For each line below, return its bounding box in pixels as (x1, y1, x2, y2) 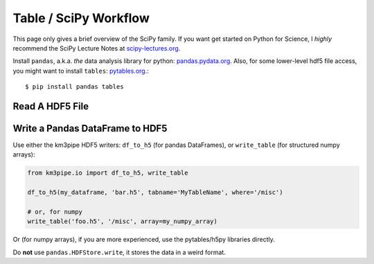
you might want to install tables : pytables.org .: (12, 67, 149, 75)
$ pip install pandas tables (25, 83, 124, 91)
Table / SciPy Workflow (12, 10, 150, 26)
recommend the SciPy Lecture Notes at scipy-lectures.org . (12, 44, 181, 52)
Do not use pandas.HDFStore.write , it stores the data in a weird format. (12, 248, 226, 256)
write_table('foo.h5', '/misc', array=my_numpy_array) (27, 218, 217, 225)
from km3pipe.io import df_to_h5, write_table (27, 169, 188, 177)
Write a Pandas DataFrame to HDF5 (12, 122, 168, 134)
